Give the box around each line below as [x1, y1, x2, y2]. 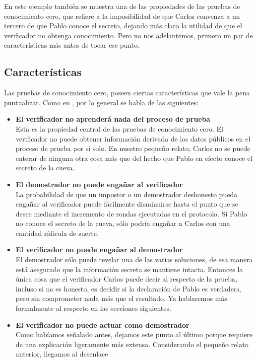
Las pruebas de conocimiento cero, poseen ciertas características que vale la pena [4, 87, 250, 98]
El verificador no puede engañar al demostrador [15, 244, 183, 255]
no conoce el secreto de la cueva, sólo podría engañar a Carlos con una [15, 218, 230, 228]
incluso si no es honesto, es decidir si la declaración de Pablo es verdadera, [15, 283, 242, 293]
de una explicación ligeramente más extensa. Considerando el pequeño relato [15, 339, 249, 349]
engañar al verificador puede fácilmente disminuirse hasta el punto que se [15, 199, 238, 209]
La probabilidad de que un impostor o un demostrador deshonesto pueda [15, 189, 238, 199]
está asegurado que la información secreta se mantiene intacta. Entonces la [15, 264, 243, 274]
